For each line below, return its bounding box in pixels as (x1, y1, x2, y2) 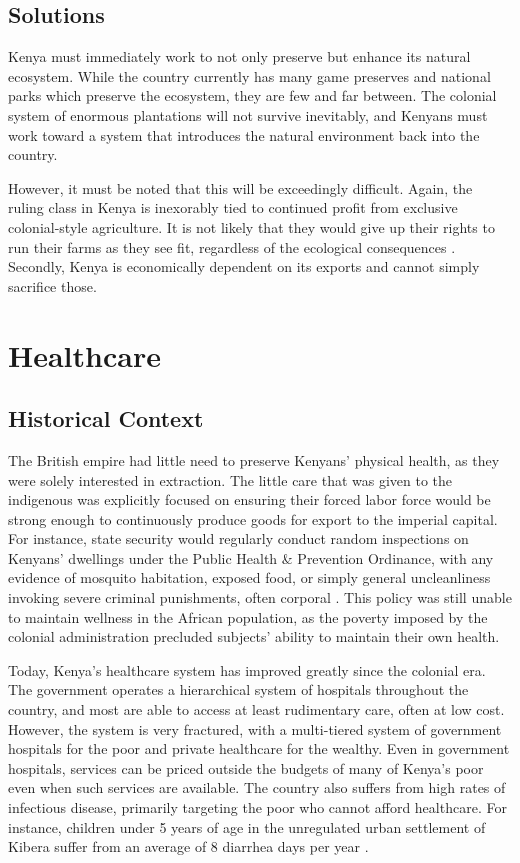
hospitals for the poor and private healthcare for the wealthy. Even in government (8, 738, 510, 759)
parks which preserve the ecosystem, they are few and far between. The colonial (8, 85, 497, 106)
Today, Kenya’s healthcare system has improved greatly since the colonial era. (8, 659, 486, 680)
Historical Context (8, 403, 204, 434)
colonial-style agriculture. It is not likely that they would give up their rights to (8, 216, 495, 237)
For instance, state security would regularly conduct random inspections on (8, 528, 469, 549)
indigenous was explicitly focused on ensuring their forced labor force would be (8, 489, 491, 510)
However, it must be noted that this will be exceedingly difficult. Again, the (8, 177, 473, 198)
